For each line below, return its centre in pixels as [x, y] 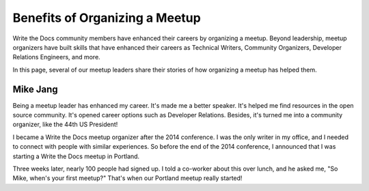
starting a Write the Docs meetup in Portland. [76, 156]
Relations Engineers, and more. [56, 57]
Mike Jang [35, 89]
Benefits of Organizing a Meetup [107, 18]
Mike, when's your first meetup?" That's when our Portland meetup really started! [127, 178]
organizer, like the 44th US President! [65, 124]
